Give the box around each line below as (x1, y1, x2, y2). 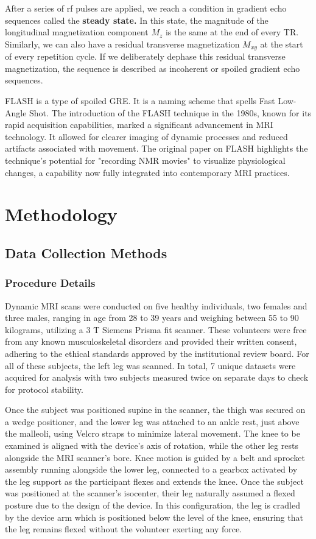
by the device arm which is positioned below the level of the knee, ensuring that (5, 510, 303, 523)
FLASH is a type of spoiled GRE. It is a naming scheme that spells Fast (5, 94, 275, 107)
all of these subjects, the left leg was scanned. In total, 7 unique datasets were (5, 359, 296, 372)
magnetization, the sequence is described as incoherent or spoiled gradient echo (5, 62, 300, 74)
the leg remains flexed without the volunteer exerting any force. (5, 523, 242, 535)
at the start (260, 37, 303, 50)
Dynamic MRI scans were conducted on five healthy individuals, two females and (5, 299, 307, 312)
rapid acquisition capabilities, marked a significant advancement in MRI (5, 118, 273, 131)
